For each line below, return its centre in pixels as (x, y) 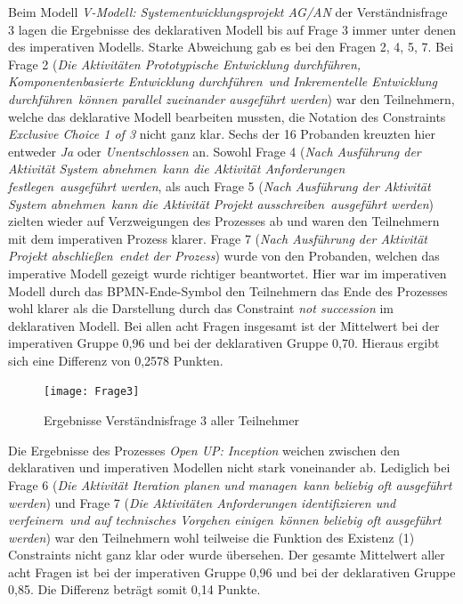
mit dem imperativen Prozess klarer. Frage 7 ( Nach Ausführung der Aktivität (218, 238)
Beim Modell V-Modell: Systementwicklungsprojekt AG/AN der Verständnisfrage (228, 12)
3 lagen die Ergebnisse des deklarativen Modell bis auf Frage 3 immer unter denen (232, 29)
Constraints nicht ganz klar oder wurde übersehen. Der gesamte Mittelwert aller (227, 555)
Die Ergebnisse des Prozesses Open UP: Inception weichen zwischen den (204, 450)
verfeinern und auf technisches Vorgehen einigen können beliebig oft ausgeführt (225, 520)
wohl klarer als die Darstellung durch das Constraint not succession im (201, 308)
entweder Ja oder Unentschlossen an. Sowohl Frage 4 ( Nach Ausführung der (215, 151)
